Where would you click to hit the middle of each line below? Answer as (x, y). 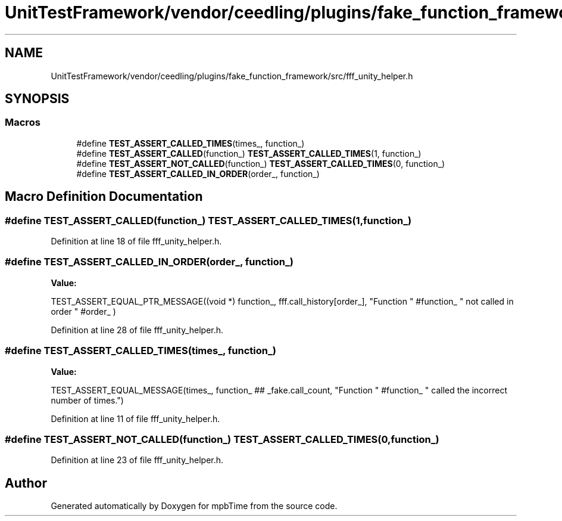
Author (26, 483)
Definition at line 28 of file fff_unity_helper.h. (137, 330)
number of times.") (87, 400)
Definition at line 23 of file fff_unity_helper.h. (137, 460)
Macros (23, 123)
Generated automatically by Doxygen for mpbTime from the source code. (194, 506)
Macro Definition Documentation (104, 197)
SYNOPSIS (37, 99)
